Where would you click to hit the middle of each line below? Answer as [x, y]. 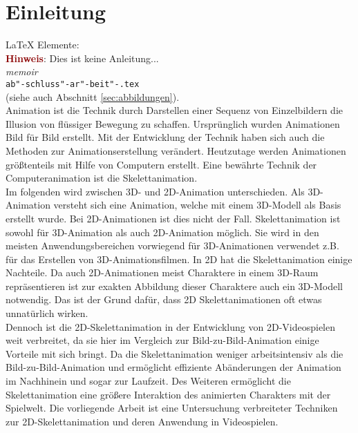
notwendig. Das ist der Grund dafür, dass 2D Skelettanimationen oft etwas [164, 299]
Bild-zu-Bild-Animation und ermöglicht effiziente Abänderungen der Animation [173, 367]
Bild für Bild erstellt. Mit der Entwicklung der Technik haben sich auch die [165, 137]
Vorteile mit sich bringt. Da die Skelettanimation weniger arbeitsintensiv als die [175, 353]
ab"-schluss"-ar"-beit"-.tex [73, 84]
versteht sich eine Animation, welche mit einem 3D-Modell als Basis [197, 205]
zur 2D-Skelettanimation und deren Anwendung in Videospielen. [142, 421]
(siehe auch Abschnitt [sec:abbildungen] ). [93, 96]
